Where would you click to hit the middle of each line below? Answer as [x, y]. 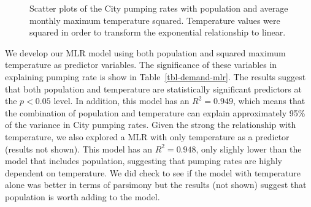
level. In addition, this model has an [121, 101]
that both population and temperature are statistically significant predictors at [153, 88]
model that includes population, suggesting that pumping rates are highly [144, 161]
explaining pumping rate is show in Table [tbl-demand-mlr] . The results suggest [155, 76]
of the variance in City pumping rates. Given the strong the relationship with [151, 125]
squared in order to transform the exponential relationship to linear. [158, 32]
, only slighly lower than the [249, 149]
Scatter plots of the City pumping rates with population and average [159, 8]
